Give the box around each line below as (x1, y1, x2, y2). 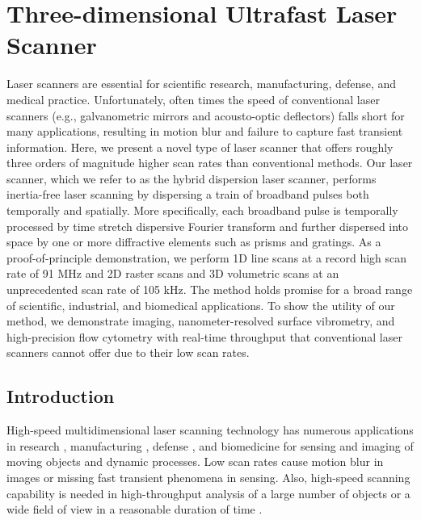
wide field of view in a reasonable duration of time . (6, 501, 263, 518)
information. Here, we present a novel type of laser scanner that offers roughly (6, 138, 394, 155)
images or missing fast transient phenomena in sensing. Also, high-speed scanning (6, 468, 410, 485)
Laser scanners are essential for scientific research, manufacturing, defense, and (6, 75, 397, 92)
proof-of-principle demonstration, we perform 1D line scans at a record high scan (6, 249, 407, 266)
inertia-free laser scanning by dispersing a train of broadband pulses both (6, 186, 369, 203)
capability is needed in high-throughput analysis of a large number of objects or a (6, 484, 410, 501)
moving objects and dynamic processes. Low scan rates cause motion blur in (6, 453, 384, 470)
